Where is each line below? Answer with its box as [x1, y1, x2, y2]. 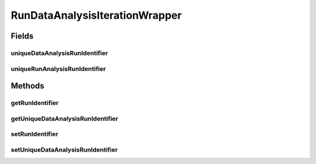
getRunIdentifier [11, 99, 59, 107]
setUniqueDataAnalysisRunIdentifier [11, 145, 118, 153]
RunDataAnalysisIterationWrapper [11, 9, 182, 22]
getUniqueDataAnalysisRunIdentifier [11, 114, 118, 122]
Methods [11, 81, 44, 91]
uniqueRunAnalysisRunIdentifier [11, 64, 107, 73]
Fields [11, 31, 34, 41]
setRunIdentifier [11, 130, 59, 138]
